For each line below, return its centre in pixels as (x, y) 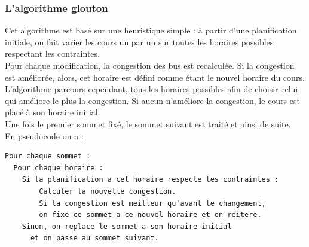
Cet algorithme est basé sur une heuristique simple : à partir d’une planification (151, 30)
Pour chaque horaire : (58, 168)
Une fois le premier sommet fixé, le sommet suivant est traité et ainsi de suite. (148, 123)
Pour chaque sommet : (48, 156)
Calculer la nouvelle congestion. (108, 191)
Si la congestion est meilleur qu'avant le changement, (152, 203)
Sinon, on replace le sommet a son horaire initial (127, 226)
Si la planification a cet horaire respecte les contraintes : (150, 180)
